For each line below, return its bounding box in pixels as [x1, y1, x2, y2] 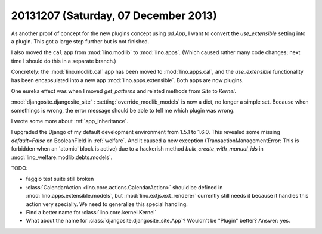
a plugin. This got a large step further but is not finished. [11, 38, 150, 45]
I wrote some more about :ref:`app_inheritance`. [11, 118, 128, 125]
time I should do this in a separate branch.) [11, 57, 116, 64]
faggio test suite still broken [26, 176, 94, 183]
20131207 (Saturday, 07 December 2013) [11, 9, 217, 22]
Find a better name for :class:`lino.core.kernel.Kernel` [26, 208, 157, 216]
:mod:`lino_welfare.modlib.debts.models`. [11, 154, 113, 161]
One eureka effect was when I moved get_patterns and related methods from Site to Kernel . [11, 87, 237, 95]
